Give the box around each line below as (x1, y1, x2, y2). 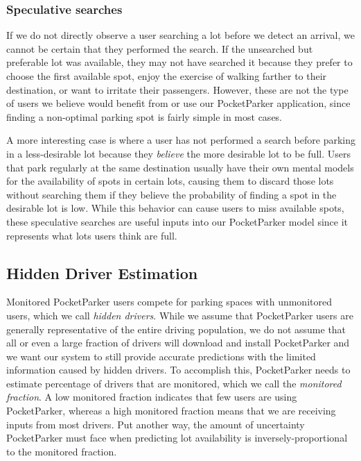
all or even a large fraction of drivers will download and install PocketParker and (6, 335, 350, 350)
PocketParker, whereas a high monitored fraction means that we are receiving (6, 403, 336, 418)
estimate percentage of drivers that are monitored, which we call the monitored (6, 376, 342, 390)
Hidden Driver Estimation (6, 262, 198, 283)
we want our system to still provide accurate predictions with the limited (6, 349, 316, 363)
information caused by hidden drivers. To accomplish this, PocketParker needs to (6, 362, 351, 377)
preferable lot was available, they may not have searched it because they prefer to (6, 55, 353, 69)
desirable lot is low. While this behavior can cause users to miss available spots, (6, 201, 344, 215)
